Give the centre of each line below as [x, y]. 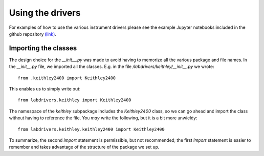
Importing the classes [43, 48]
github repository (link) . [33, 34]
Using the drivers [45, 13]
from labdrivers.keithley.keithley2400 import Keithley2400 [91, 129]
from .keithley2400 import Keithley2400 [67, 78]
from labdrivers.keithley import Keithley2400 [75, 100]
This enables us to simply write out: [45, 89]
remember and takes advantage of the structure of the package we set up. [84, 147]
